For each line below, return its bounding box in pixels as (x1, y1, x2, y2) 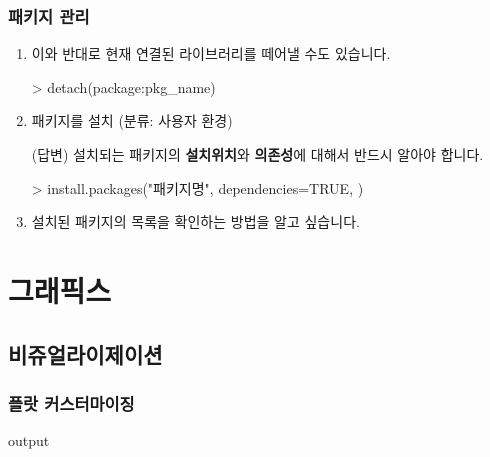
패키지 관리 (8, 3, 90, 28)
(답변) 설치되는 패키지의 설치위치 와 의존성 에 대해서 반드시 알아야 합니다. (31, 144, 484, 164)
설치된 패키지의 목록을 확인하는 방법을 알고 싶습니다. (31, 211, 360, 232)
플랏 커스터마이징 (8, 390, 135, 415)
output (8, 430, 50, 451)
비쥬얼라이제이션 (8, 338, 163, 369)
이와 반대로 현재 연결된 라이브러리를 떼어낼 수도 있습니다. (31, 43, 391, 64)
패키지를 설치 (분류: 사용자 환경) (31, 110, 233, 131)
